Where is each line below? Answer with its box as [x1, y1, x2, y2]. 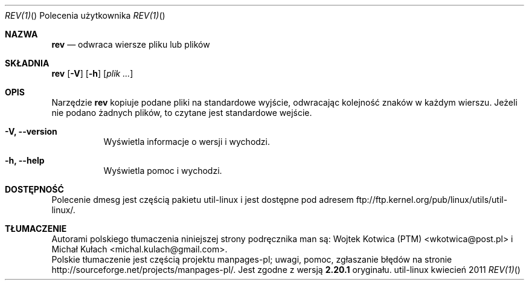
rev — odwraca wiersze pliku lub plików [51, 39, 210, 50]
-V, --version [5, 126, 57, 136]
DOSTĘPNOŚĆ [5, 184, 64, 194]
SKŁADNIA [5, 58, 50, 68]
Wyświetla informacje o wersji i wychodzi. [103, 136, 271, 147]
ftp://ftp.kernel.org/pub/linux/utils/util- [356, 194, 508, 205]
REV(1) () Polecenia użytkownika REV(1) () [5, 10, 165, 21]
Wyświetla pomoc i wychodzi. [103, 165, 222, 176]
